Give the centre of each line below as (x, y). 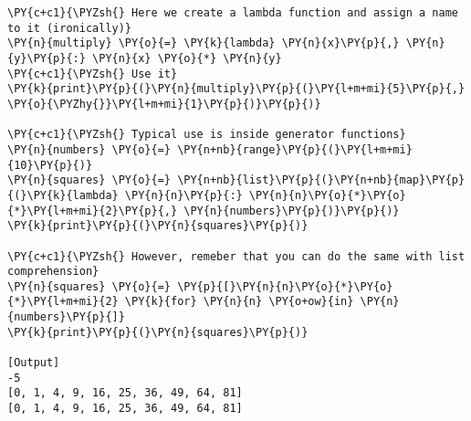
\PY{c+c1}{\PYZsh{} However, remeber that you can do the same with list (236, 256)
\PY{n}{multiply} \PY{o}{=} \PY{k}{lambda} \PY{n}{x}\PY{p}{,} (204, 43)
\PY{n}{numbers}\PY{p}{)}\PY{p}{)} (292, 210)
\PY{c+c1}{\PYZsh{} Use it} (93, 74)
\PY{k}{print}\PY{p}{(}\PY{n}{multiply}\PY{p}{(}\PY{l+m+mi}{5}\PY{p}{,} (236, 89)
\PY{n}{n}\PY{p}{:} (183, 195)
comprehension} (53, 272)
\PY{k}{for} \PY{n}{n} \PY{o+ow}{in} (239, 302)
